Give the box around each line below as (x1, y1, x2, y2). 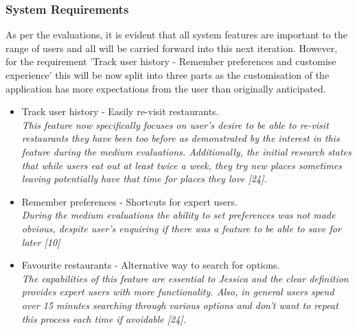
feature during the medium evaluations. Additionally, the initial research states (21, 144, 352, 158)
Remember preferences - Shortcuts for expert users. (21, 194, 238, 208)
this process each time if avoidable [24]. (21, 311, 187, 326)
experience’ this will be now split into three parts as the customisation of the (5, 68, 330, 82)
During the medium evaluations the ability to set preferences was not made (21, 208, 336, 222)
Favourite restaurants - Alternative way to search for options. (21, 258, 280, 272)
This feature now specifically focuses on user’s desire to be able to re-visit (21, 117, 329, 132)
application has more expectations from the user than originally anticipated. (5, 81, 326, 95)
